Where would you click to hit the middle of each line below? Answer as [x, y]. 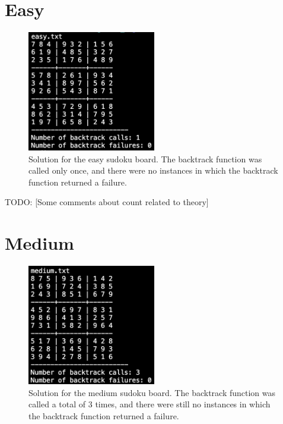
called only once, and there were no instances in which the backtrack [153, 170]
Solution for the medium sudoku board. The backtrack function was [152, 392]
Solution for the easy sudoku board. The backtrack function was [145, 158]
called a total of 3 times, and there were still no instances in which [150, 404]
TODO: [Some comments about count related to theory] [107, 202]
